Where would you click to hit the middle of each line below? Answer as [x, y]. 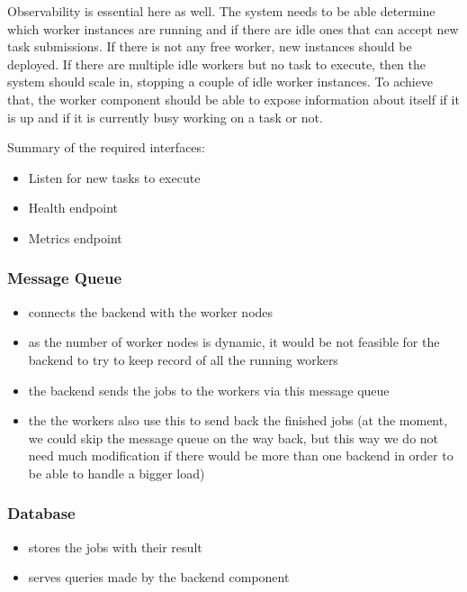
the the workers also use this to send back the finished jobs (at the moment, [238, 420]
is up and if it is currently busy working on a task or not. [165, 117]
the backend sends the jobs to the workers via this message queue [209, 390]
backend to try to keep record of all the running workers [183, 359]
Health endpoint [73, 208]
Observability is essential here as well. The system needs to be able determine [221, 11]
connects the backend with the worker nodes [151, 311]
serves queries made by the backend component [159, 577]
